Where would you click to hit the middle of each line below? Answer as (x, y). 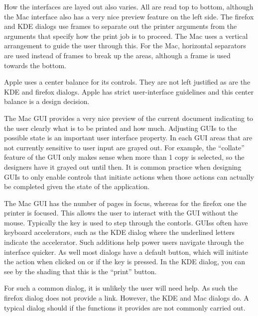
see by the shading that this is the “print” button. (80, 271)
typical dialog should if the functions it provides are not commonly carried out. (125, 307)
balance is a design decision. (47, 101)
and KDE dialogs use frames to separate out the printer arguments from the (121, 26)
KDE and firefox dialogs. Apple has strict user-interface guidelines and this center (129, 91)
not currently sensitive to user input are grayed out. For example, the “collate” (124, 147)
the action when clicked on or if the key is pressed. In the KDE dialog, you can (125, 262)
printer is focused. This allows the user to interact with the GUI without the (121, 213)
